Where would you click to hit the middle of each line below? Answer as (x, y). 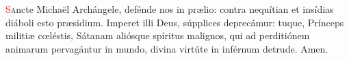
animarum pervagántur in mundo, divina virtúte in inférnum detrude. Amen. (167, 48)
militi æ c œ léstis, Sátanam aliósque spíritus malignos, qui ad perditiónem (158, 35)
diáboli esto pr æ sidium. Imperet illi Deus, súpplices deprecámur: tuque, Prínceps (175, 22)
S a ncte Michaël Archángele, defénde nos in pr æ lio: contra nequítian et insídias (170, 9)
